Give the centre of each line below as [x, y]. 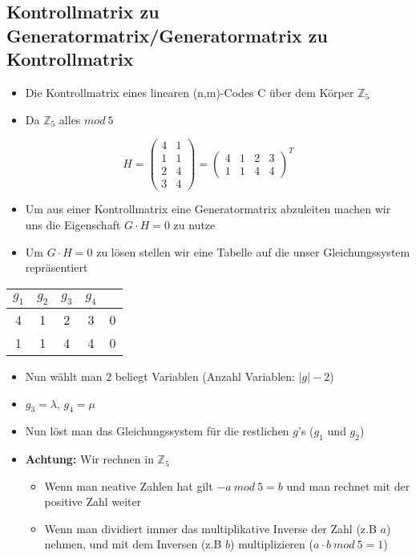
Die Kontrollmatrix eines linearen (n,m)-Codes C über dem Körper [190, 92]
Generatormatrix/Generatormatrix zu [167, 35]
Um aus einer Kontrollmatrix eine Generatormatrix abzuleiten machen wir [208, 209]
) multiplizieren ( [272, 544]
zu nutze [194, 224]
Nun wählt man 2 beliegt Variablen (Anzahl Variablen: [160, 376]
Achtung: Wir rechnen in [89, 459]
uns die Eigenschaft [73, 224]
